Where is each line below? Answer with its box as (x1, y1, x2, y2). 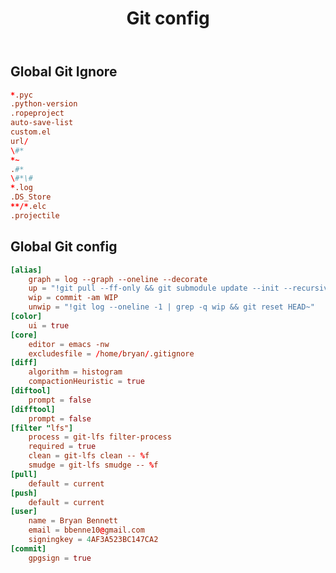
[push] (10, 488, 38, 498)
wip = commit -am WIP (28, 293, 118, 303)
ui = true (28, 320, 70, 331)
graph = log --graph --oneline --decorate (28, 274, 208, 284)
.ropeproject (10, 108, 65, 119)
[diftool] (10, 386, 52, 396)
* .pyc (10, 90, 33, 100)
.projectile (10, 210, 60, 221)
